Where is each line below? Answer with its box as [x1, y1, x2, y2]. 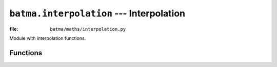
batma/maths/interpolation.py [50, 26, 126, 32]
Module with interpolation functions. [9, 35, 86, 41]
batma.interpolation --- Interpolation [9, 8, 186, 19]
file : [9, 26, 18, 32]
